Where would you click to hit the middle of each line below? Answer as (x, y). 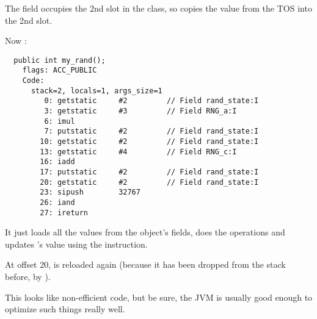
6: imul (60, 121)
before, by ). (28, 277)
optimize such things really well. (65, 309)
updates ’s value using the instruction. (76, 244)
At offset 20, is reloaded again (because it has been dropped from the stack (145, 264)
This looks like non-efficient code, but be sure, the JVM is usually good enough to (159, 297)
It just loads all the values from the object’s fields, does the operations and (145, 232)
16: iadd (57, 162)
